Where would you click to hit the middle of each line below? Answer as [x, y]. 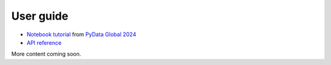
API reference [44, 42]
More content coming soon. [46, 54]
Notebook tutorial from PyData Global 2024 [82, 34]
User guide [40, 16]
